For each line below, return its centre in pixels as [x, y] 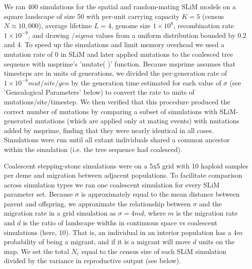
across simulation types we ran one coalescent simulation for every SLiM [112, 184]
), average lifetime [65, 25]
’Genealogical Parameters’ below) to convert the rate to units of [99, 92]
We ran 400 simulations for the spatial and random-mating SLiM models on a [120, 6]
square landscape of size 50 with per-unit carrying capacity [92, 16]
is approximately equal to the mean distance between [160, 194]
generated [18, 121]
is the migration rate [207, 213]
